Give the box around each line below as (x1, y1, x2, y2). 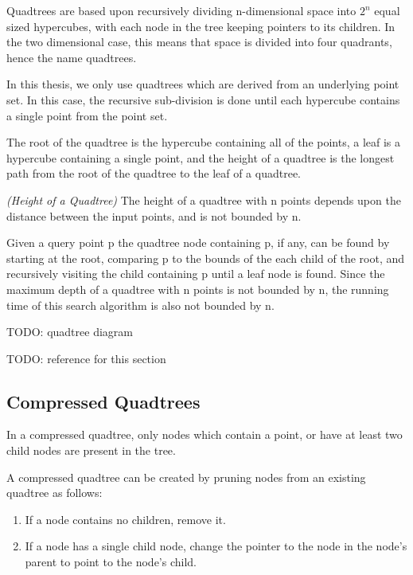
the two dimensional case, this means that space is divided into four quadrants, (6, 33, 392, 50)
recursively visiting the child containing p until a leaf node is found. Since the (6, 265, 385, 282)
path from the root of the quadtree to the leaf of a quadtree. (6, 165, 302, 182)
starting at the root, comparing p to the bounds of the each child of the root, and (6, 249, 405, 266)
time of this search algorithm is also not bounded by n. (6, 296, 275, 313)
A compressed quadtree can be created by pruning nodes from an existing (6, 468, 366, 485)
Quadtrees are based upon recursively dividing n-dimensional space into (6, 2, 357, 18)
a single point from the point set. (6, 107, 168, 123)
